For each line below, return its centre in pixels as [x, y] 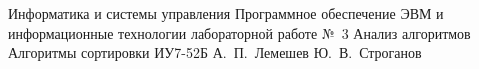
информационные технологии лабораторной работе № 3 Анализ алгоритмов [239, 32]
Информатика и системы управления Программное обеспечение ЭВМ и [226, 13]
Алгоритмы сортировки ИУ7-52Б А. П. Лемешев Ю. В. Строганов [215, 52]
